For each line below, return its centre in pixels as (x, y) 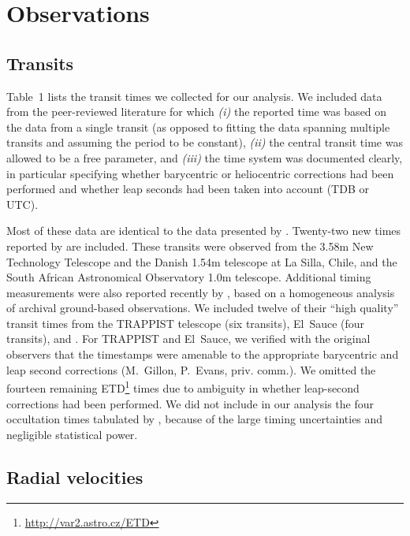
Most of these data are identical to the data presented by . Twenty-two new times (204, 231)
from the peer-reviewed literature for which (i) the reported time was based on (197, 112)
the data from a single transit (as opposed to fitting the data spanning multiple (198, 127)
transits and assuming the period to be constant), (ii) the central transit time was (205, 142)
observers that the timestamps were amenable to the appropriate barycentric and (203, 354)
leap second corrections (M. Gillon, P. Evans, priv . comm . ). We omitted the (191, 369)
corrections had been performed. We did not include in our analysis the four (190, 403)
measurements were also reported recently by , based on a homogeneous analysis (201, 292)
